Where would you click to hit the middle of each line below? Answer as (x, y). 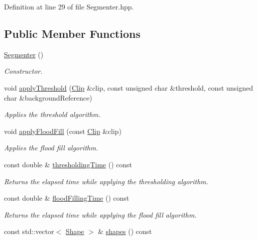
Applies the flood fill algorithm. (51, 148)
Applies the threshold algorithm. (52, 114)
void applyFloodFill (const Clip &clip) (63, 131)
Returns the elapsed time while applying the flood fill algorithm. (100, 214)
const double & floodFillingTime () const (67, 198)
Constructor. (23, 71)
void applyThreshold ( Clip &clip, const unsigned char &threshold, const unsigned (129, 87)
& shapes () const (125, 231)
